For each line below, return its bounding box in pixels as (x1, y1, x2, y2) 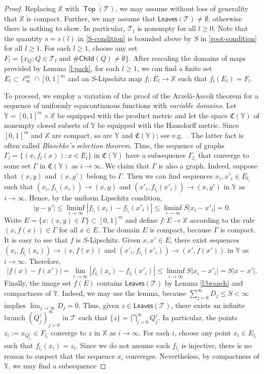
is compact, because (149, 224, 211, 235)
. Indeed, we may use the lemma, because (57, 287, 186, 298)
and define (125, 214, 158, 225)
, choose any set (88, 43, 138, 53)
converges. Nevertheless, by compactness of (125, 350, 259, 361)
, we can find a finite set (137, 63, 212, 74)
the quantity (4, 32, 43, 43)
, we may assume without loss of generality (115, 3, 249, 13)
